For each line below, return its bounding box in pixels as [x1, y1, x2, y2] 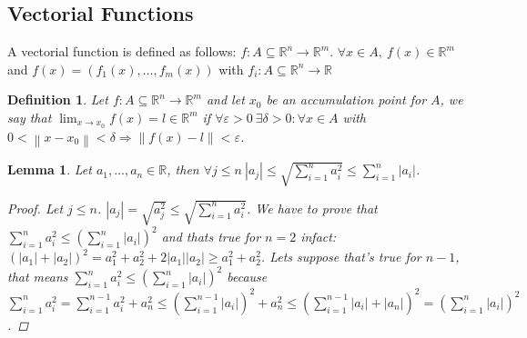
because [227, 267, 268, 286]
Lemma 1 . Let [7, 160, 92, 179]
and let [206, 90, 245, 109]
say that [7, 107, 52, 126]
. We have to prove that [247, 198, 378, 217]
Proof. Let [7, 198, 64, 217]
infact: [300, 227, 337, 246]
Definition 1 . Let [7, 90, 108, 109]
